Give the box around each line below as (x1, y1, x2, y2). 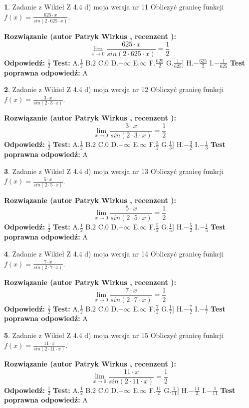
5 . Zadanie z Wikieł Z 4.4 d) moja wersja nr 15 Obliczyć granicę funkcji (4, 330, 224, 340)
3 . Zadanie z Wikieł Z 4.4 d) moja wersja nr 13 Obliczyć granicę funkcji (4, 165, 224, 176)
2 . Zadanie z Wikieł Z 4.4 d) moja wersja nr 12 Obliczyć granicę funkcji (4, 84, 224, 94)
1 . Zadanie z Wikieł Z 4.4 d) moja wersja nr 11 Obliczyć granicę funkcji (4, 1, 224, 11)
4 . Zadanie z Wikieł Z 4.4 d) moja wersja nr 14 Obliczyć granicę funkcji (4, 248, 224, 258)
